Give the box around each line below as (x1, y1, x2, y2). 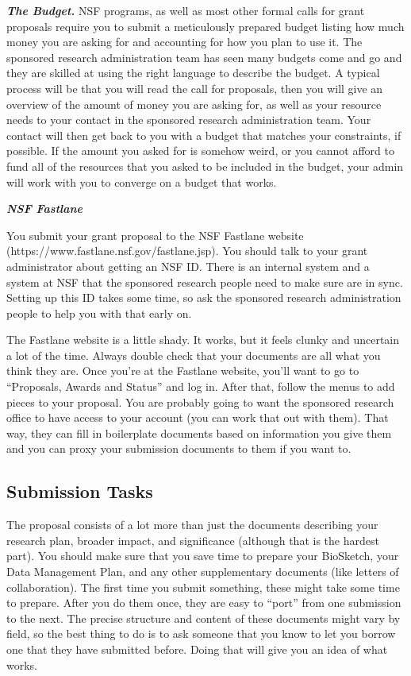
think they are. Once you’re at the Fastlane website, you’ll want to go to (6, 362, 359, 379)
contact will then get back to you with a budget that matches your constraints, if (6, 126, 401, 143)
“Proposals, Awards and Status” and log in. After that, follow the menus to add (6, 378, 395, 395)
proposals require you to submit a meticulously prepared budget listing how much (6, 17, 405, 34)
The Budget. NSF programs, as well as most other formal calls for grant (6, 2, 365, 18)
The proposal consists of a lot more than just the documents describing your (6, 516, 378, 533)
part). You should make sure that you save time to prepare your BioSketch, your (6, 547, 399, 564)
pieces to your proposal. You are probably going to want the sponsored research (6, 393, 394, 410)
